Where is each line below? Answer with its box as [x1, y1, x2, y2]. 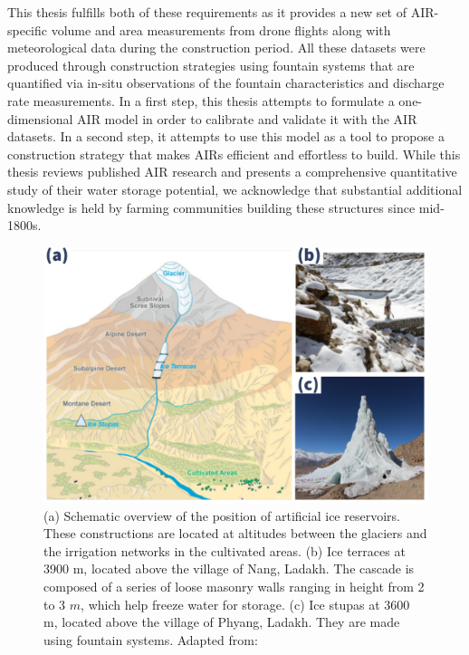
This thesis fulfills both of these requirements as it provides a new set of [7, 3, 407, 21]
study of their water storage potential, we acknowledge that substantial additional [7, 179, 463, 198]
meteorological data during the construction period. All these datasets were [7, 38, 426, 57]
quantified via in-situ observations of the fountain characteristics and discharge [7, 73, 445, 92]
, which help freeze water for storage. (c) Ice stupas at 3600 [81, 594, 410, 613]
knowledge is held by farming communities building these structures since [7, 197, 416, 217]
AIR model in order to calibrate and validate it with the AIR [77, 109, 417, 128]
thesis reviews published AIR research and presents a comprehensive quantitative [7, 162, 457, 181]
